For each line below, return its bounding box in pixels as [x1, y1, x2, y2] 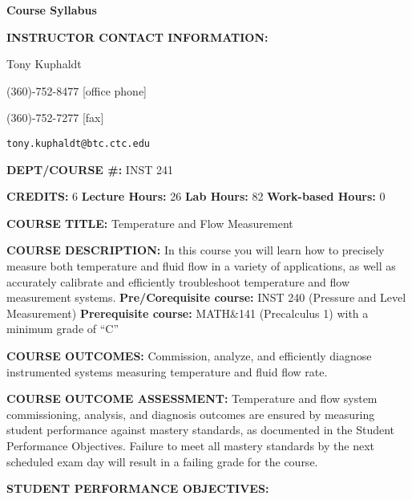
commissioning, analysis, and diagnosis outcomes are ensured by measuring [6, 405, 375, 422]
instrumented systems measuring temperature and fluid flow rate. [6, 363, 328, 380]
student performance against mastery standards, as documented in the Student [6, 421, 395, 438]
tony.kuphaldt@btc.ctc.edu [6, 137, 150, 149]
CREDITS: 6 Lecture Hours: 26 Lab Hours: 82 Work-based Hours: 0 [6, 188, 386, 205]
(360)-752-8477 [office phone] [6, 82, 147, 99]
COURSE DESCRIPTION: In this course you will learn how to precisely [6, 242, 385, 258]
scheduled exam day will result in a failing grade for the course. [6, 453, 318, 470]
